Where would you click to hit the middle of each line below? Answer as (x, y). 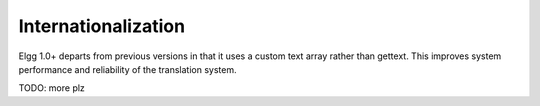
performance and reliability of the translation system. (127, 69)
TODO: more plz (51, 88)
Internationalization (101, 26)
